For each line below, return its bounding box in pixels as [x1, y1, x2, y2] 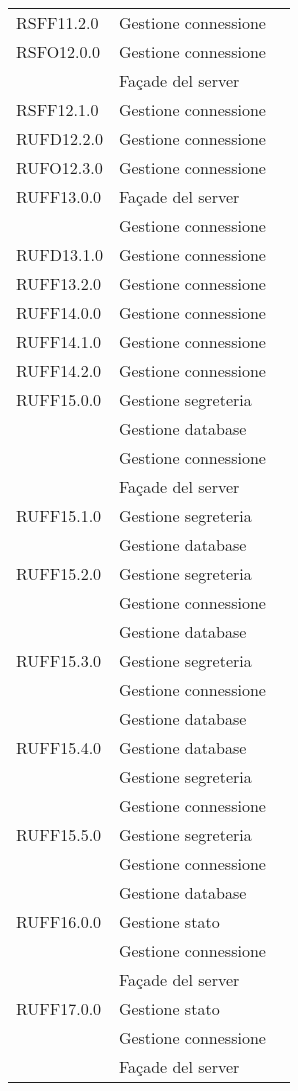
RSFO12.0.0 [16, 40, 101, 63]
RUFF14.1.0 [16, 330, 102, 353]
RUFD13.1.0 [16, 243, 103, 266]
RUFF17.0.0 [16, 997, 102, 1020]
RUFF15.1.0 [16, 504, 102, 527]
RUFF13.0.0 [16, 185, 102, 208]
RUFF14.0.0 [16, 301, 102, 324]
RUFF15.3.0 [16, 649, 102, 672]
